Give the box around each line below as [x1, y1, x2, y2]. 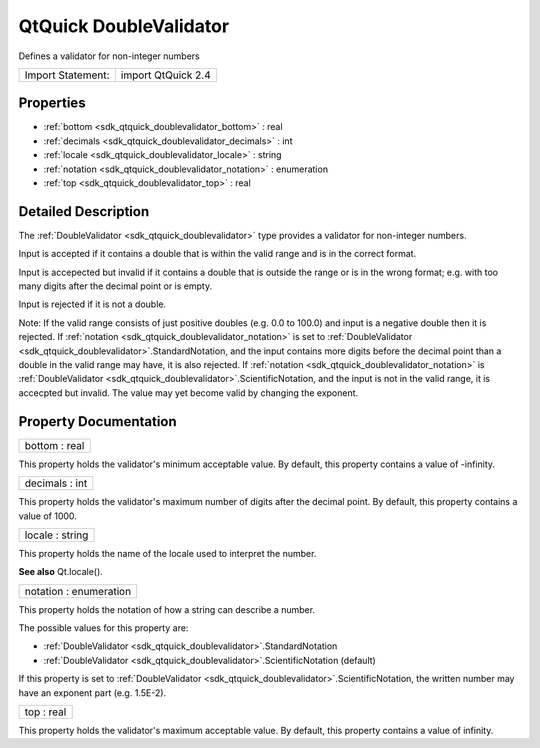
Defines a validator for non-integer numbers [18, 50, 200, 62]
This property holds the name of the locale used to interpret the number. [18, 547, 317, 559]
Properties [18, 95, 86, 112]
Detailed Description [18, 203, 150, 220]
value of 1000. [18, 510, 77, 522]
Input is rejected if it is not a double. [18, 298, 167, 310]
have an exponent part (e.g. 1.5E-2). [18, 686, 167, 699]
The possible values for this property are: [18, 622, 189, 634]
